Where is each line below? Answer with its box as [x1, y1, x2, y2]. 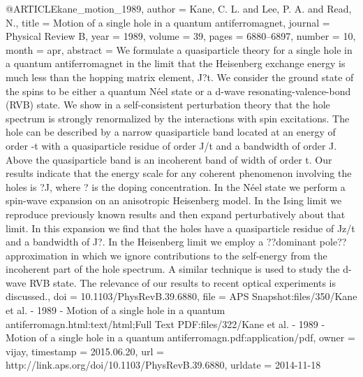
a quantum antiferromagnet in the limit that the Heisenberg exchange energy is [6, 56, 346, 71]
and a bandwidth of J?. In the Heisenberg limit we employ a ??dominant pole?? [6, 234, 347, 249]
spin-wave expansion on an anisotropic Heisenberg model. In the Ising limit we [6, 193, 342, 208]
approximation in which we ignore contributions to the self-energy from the [6, 248, 327, 262]
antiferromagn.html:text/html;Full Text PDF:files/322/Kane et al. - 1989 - [6, 316, 325, 331]
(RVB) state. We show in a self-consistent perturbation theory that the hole [6, 97, 330, 112]
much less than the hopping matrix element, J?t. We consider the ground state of [6, 69, 354, 84]
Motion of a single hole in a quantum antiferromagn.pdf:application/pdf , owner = [6, 330, 355, 345]
